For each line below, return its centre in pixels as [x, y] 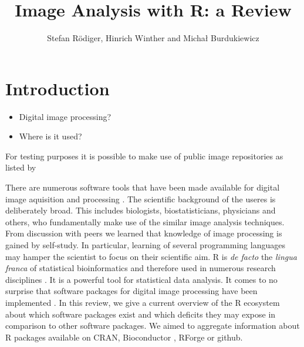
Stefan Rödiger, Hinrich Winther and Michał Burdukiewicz [153, 38]
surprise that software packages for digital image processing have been [131, 291]
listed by [21, 167]
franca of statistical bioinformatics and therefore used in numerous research [141, 268]
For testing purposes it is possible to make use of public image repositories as [144, 156]
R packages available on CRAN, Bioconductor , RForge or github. [124, 337]
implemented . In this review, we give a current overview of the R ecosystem [143, 302]
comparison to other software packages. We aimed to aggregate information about [153, 326]
